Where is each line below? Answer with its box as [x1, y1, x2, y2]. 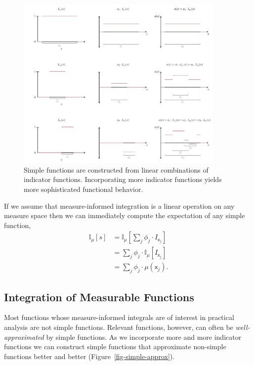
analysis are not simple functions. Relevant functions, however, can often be [4, 322, 233, 332]
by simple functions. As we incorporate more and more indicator [46, 331, 242, 342]
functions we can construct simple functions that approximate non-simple [4, 341, 226, 352]
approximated [4, 331, 44, 342]
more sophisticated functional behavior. [24, 184, 143, 194]
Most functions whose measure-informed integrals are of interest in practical [4, 312, 234, 322]
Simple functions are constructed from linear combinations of [24, 164, 209, 175]
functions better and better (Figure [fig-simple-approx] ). [4, 351, 175, 361]
